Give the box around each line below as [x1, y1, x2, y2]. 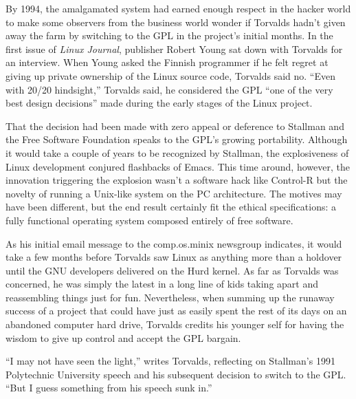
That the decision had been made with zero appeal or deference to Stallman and [5, 118, 344, 133]
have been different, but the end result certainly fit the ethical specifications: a [5, 199, 337, 214]
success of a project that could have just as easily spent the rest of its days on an [5, 303, 347, 318]
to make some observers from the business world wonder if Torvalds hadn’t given [5, 14, 346, 29]
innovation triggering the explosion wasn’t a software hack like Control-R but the [5, 173, 348, 187]
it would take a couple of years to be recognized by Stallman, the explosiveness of [5, 145, 349, 160]
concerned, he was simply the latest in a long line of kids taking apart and [5, 277, 318, 291]
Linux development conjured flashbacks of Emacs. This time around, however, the [5, 159, 350, 173]
